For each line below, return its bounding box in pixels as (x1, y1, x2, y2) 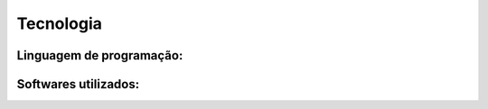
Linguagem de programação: (16, 48, 183, 63)
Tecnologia (16, 14, 103, 33)
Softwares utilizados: (16, 77, 140, 92)
